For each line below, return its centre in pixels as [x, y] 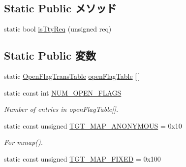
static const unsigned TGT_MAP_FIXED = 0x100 [82, 158]
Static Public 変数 [50, 55]
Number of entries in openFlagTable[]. [61, 109]
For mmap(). [24, 142]
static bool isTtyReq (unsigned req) [58, 29]
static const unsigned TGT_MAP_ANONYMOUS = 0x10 [93, 125]
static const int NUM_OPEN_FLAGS [63, 92]
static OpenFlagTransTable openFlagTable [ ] [72, 76]
